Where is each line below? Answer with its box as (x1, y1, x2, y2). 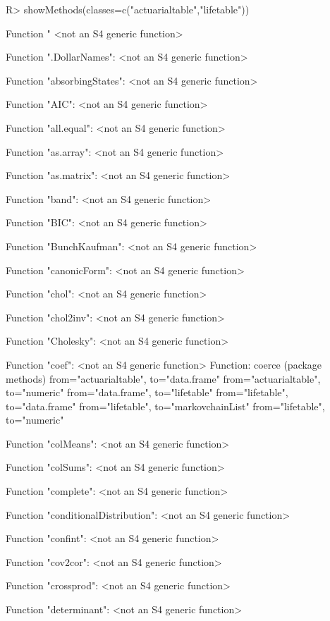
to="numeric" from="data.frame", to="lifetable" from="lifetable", (6, 385, 288, 400)
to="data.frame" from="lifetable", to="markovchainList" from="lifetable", (6, 398, 325, 413)
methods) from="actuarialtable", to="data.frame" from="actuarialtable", (6, 371, 321, 386)
